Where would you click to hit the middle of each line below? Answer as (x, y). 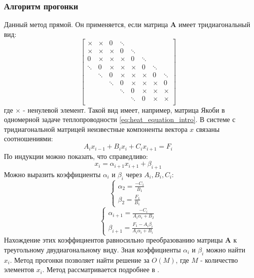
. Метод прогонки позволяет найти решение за (80, 260)
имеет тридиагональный (215, 24)
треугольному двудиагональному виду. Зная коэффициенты (92, 249)
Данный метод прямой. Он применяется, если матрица (86, 24)
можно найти (226, 249)
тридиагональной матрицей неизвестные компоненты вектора (96, 129)
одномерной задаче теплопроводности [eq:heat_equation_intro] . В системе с (120, 119)
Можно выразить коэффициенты (52, 174)
